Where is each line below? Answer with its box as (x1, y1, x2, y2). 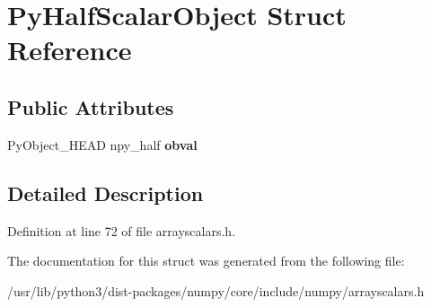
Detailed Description (7, 179, 204, 206)
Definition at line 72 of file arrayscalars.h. (7, 221, 236, 240)
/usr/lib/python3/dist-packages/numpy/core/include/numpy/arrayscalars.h (7, 281, 425, 300)
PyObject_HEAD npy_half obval (7, 135, 198, 153)
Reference (7, 31, 132, 68)
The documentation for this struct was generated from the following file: (7, 251, 405, 270)
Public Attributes (7, 92, 174, 120)
